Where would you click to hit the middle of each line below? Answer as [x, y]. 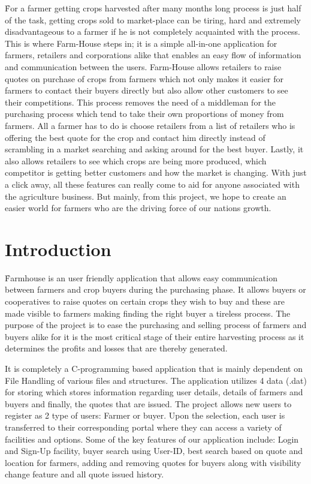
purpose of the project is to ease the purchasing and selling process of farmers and [156, 325]
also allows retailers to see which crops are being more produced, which [136, 160]
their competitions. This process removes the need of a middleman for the [141, 102]
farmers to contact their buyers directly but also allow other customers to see [147, 90]
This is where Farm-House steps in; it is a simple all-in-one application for [141, 43]
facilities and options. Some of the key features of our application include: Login [152, 439]
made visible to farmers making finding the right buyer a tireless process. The [148, 313]
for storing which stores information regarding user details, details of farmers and [154, 392]
